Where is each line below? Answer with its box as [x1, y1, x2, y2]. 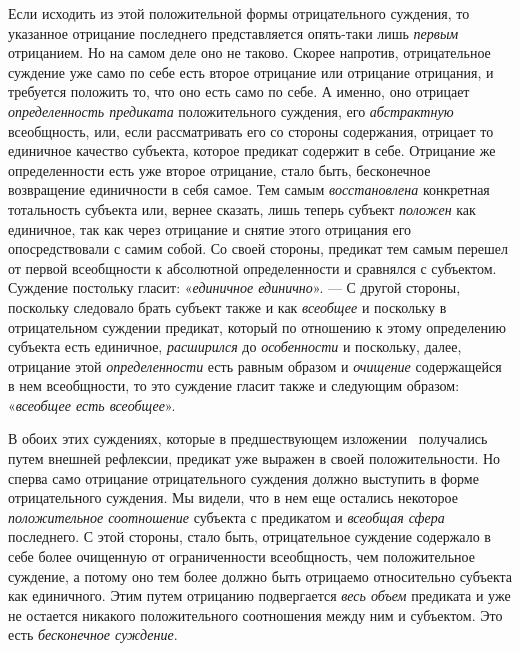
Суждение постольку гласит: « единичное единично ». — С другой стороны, [8, 277, 461, 298]
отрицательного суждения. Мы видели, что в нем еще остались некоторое [8, 487, 458, 508]
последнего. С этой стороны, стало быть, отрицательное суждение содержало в [8, 526, 491, 547]
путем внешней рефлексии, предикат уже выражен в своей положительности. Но [8, 448, 501, 469]
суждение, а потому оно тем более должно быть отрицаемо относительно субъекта [8, 565, 513, 586]
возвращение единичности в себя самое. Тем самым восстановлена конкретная [8, 179, 490, 200]
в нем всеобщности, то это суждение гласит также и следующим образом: [8, 375, 460, 396]
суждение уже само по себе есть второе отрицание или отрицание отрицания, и [8, 61, 494, 82]
